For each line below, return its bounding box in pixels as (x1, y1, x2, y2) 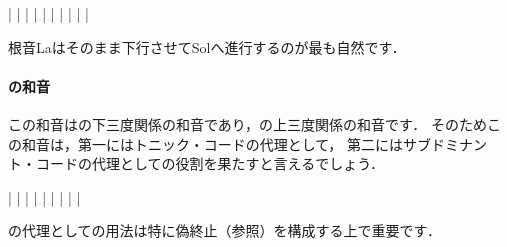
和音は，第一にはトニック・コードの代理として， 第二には (21, 133, 403, 154)
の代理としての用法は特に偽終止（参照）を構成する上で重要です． (8, 220, 442, 241)
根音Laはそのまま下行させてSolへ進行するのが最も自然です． (8, 36, 406, 57)
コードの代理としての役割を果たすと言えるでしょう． (35, 153, 385, 174)
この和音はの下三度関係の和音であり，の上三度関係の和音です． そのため (8, 113, 487, 134)
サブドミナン (402, 133, 487, 154)
